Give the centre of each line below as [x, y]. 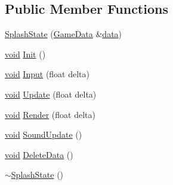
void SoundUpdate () [44, 134]
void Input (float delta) [47, 74]
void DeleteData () [39, 154]
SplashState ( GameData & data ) [64, 34]
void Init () [25, 54]
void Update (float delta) [51, 94]
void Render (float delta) [50, 114]
